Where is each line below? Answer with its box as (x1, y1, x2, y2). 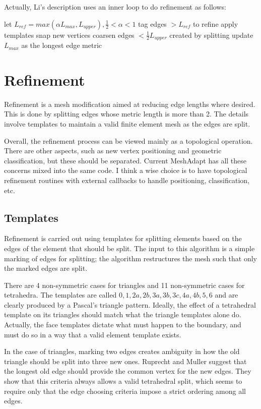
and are (215, 289, 238, 300)
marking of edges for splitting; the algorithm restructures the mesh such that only (4, 253, 257, 263)
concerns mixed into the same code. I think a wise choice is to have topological (4, 165, 247, 176)
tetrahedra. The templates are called (4, 289, 117, 300)
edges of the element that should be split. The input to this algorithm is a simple (4, 243, 255, 253)
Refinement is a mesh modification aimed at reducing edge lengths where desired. (4, 98, 255, 109)
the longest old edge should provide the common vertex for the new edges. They (4, 366, 251, 376)
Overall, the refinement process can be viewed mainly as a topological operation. (4, 135, 253, 146)
